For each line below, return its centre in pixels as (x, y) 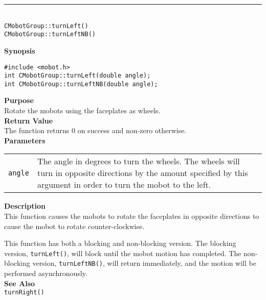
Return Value (29, 120)
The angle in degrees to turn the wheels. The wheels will (138, 161)
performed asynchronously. (46, 273)
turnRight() (24, 293)
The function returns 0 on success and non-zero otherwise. (95, 130)
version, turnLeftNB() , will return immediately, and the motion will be (144, 263)
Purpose (19, 100)
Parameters (25, 140)
